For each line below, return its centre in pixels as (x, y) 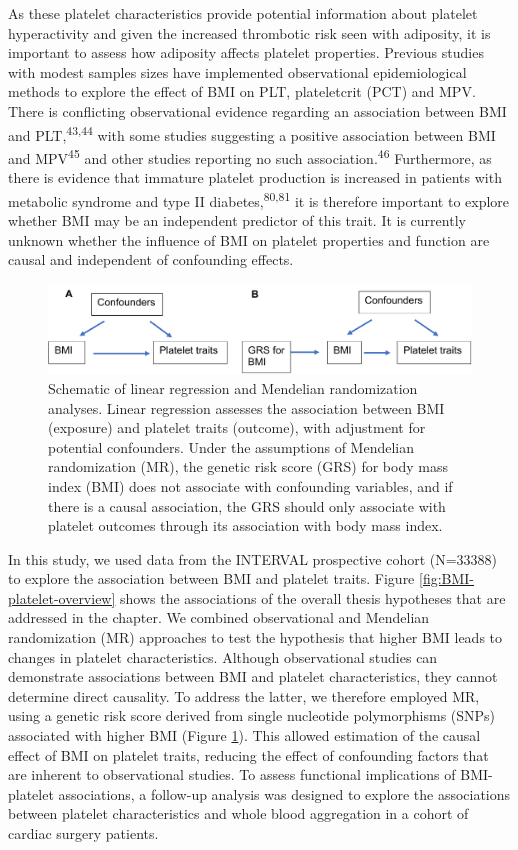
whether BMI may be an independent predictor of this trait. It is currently (237, 219)
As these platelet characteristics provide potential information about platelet (243, 13)
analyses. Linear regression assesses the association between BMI (246, 407)
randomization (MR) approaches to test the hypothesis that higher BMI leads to (255, 637)
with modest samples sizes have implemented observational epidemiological (237, 71)
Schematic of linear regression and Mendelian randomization (233, 387)
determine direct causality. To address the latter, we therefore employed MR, (244, 695)
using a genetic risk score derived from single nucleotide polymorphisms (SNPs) (252, 715)
